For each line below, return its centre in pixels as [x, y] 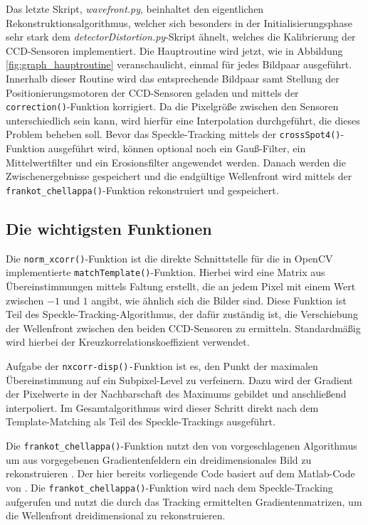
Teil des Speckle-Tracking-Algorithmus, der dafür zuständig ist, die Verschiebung [182, 314]
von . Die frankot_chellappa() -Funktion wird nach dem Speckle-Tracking [169, 487]
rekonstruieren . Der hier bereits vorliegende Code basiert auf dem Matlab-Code [180, 473]
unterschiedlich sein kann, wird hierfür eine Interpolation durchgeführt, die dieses [183, 120]
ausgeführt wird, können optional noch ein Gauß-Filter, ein [177, 148]
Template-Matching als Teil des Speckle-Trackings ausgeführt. [141, 421]
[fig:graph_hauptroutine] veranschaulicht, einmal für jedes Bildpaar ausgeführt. [179, 64]
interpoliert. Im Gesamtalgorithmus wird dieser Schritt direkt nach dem [162, 407]
